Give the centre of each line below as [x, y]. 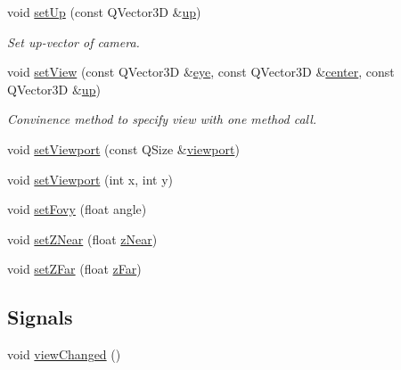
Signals [40, 317]
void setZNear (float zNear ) [82, 238]
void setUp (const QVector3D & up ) [104, 12]
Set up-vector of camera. [74, 41]
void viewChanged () [64, 354]
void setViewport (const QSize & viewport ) [123, 148]
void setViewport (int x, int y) [90, 179]
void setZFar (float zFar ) [74, 269]
